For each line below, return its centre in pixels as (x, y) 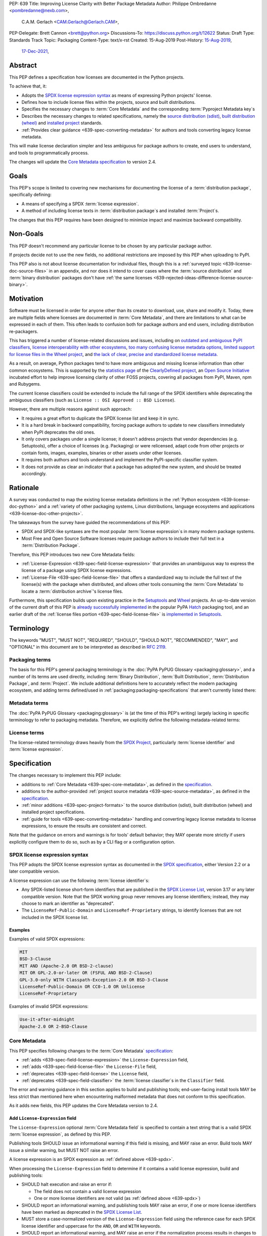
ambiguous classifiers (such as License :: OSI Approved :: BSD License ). (92, 400)
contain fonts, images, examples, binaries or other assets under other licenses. (102, 453)
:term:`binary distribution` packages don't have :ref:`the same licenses (81, 278)
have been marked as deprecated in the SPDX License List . (82, 1212)
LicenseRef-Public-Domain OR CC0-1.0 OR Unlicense (82, 987)
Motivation (26, 299)
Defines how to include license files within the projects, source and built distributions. (109, 102)
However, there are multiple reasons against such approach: (70, 409)
